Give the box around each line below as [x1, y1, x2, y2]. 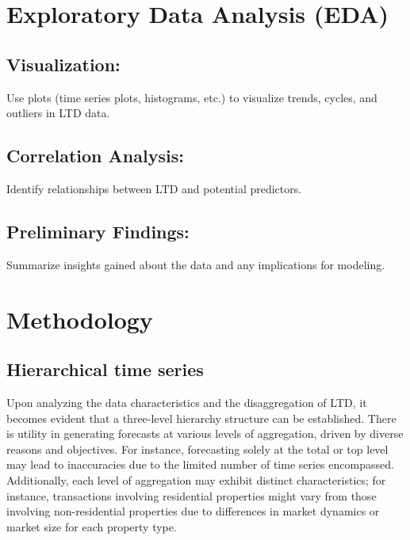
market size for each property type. [6, 518, 177, 534]
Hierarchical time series [6, 357, 204, 382]
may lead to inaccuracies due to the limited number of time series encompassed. [6, 456, 394, 473]
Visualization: [6, 51, 121, 76]
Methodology [6, 302, 153, 335]
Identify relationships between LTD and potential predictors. [6, 180, 302, 196]
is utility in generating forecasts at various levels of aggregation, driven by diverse [6, 425, 404, 442]
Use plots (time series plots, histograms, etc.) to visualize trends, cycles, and [6, 89, 377, 105]
